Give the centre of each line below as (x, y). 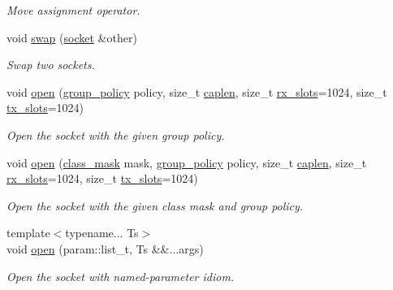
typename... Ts (102, 233)
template (28, 233)
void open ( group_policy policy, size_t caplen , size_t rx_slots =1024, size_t (197, 91)
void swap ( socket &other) (72, 37)
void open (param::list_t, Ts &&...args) (105, 248)
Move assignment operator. (73, 10)
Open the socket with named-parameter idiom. (121, 276)
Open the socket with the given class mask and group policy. (155, 205)
